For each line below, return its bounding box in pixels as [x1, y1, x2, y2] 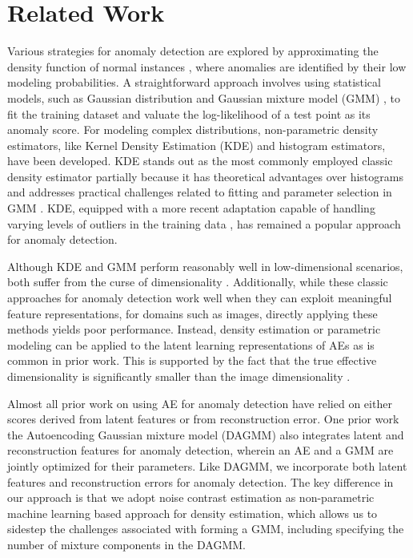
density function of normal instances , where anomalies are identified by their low [7, 58, 407, 75]
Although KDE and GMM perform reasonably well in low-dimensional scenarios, [7, 257, 403, 274]
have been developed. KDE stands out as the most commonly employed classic [7, 152, 393, 169]
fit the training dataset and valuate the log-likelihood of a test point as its [7, 105, 371, 122]
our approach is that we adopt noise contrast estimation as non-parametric [7, 489, 375, 506]
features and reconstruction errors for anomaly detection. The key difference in [7, 473, 394, 490]
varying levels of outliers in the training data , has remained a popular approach [7, 215, 401, 232]
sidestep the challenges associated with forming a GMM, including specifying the [7, 520, 404, 537]
